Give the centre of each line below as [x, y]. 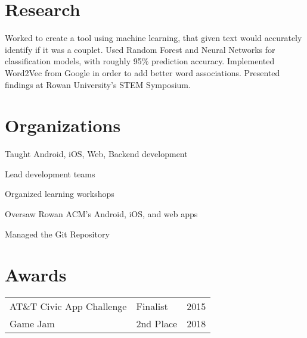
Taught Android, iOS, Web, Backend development [96, 154]
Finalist [152, 306]
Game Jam [32, 324]
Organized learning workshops [60, 194]
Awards [36, 275]
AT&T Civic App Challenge [68, 306]
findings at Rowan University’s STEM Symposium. [98, 84]
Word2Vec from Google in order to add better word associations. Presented [142, 72]
